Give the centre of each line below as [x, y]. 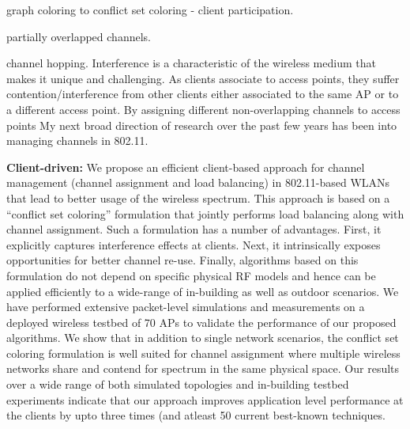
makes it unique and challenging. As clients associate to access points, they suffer [203, 78]
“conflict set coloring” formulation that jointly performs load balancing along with [205, 213]
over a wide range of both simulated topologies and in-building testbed [178, 384]
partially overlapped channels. [79, 36]
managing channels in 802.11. [77, 140]
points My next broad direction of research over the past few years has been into [202, 125]
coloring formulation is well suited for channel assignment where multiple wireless [203, 353]
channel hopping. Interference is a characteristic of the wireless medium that [191, 63]
